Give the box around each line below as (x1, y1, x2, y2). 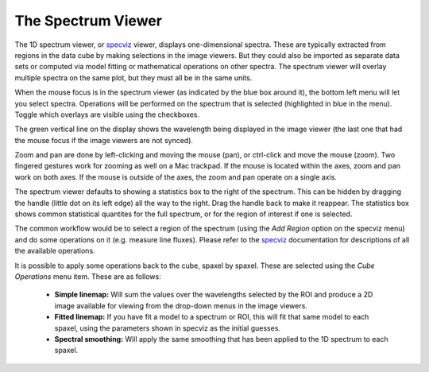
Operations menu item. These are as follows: (14, 271, 162, 281)
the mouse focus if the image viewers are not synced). (14, 135, 194, 145)
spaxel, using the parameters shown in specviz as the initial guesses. (54, 323, 281, 333)
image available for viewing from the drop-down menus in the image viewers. (54, 300, 307, 310)
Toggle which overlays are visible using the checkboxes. (14, 110, 200, 119)
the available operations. (14, 246, 95, 256)
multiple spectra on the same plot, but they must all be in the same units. (14, 72, 253, 83)
